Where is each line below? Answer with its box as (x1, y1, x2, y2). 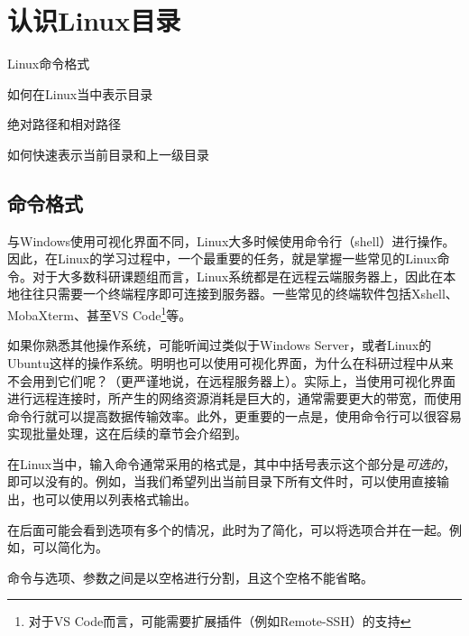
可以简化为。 (32, 538, 108, 557)
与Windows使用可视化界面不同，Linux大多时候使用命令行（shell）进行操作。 (7, 231, 455, 250)
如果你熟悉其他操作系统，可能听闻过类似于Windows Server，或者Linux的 (7, 336, 432, 355)
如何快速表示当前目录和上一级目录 (7, 144, 209, 163)
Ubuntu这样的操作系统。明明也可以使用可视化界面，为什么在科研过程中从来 (7, 353, 454, 372)
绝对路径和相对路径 (7, 115, 121, 134)
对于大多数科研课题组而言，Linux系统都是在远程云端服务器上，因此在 (32, 266, 444, 285)
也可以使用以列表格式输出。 (32, 490, 197, 509)
